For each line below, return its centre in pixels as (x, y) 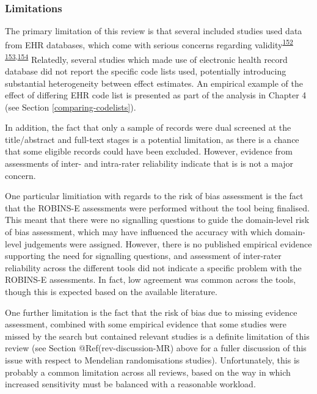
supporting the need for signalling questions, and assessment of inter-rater (143, 256)
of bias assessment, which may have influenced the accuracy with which (139, 232)
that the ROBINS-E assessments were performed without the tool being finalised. (157, 207)
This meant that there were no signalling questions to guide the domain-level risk (157, 220)
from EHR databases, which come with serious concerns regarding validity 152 (149, 44)
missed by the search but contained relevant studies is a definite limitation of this (157, 336)
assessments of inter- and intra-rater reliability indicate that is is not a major (149, 163)
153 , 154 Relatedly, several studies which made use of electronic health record (146, 58)
